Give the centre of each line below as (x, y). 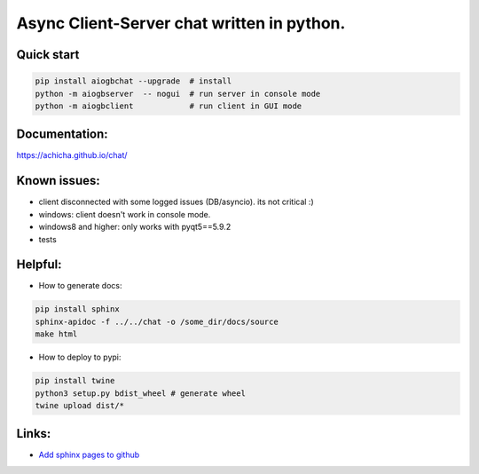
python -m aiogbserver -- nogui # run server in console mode (178, 94)
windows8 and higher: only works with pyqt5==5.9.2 (135, 227)
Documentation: (62, 134)
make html (56, 334)
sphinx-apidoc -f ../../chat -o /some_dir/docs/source (157, 321)
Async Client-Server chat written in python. (181, 23)
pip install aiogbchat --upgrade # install (133, 81)
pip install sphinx (77, 309)
